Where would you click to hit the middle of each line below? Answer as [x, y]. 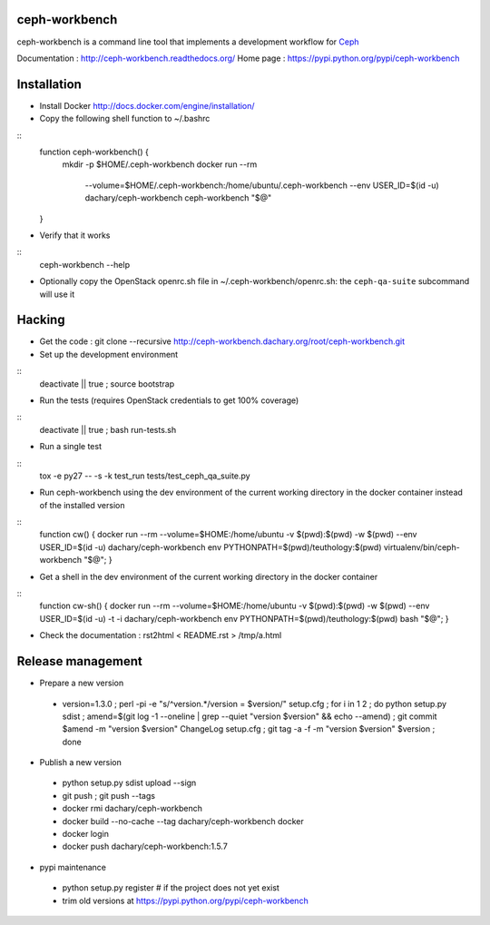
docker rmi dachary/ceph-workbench [132, 809]
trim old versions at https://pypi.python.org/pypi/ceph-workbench [185, 900]
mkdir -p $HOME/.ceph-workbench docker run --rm [160, 164]
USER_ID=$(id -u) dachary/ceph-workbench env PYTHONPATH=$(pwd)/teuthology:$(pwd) [211, 547]
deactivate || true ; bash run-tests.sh [108, 429]
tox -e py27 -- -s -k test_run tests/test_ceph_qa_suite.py [145, 476]
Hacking [41, 320]
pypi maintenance [73, 867]
